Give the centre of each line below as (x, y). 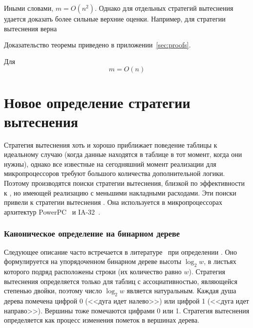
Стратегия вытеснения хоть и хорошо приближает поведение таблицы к (111, 144)
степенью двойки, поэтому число (53, 291)
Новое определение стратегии (97, 102)
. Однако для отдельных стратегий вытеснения (164, 8)
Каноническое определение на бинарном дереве (92, 233)
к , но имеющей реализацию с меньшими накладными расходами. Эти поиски (120, 192)
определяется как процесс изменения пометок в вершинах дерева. (102, 320)
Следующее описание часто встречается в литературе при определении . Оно (121, 251)
